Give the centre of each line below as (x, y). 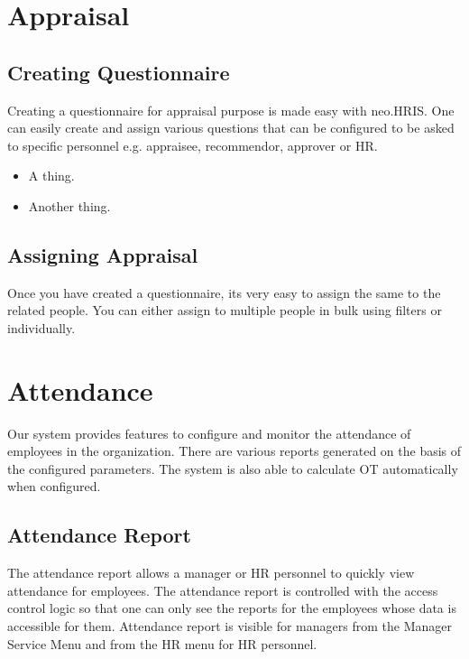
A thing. (51, 176)
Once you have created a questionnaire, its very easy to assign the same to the (224, 292)
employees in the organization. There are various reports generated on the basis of (234, 451)
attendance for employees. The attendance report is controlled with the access (223, 590)
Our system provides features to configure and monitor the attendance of (209, 433)
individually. (41, 327)
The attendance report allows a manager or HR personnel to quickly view (211, 573)
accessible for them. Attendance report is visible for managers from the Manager (230, 626)
